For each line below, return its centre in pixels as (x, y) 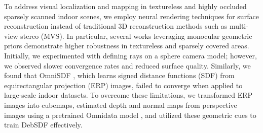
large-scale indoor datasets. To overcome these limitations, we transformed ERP (128, 95)
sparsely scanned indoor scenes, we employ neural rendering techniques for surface (131, 16)
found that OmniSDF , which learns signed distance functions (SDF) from (119, 75)
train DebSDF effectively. (43, 125)
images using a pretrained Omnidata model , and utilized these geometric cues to (130, 115)
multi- (239, 26)
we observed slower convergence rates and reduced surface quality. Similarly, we (127, 65)
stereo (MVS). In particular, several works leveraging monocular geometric (136, 36)
